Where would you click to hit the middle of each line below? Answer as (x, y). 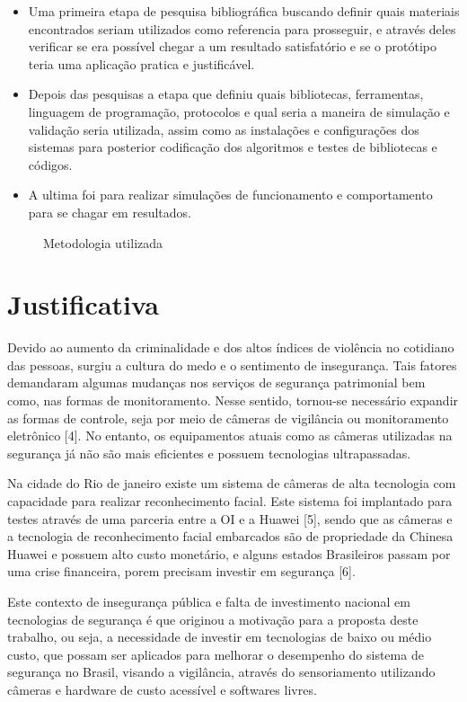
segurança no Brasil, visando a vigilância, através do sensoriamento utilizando (221, 672)
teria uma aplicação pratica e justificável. (141, 63)
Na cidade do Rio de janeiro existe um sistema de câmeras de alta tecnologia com (232, 483)
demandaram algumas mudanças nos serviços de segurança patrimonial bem (216, 382)
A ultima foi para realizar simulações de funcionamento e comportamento (230, 195)
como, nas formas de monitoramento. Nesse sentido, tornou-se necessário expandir (233, 400)
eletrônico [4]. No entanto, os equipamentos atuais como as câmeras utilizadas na (230, 435)
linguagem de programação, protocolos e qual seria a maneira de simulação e (239, 111)
